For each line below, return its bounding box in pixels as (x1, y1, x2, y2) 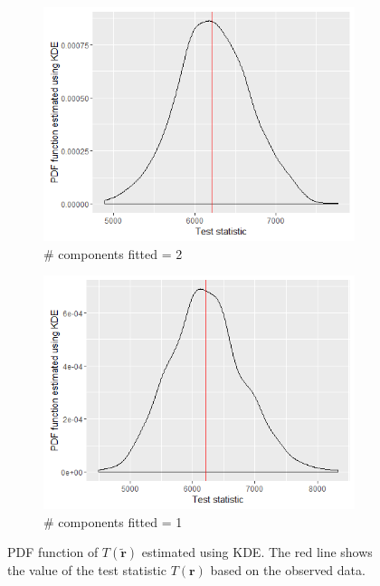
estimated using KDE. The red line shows (141, 543, 373, 562)
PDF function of (7, 543, 99, 562)
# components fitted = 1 (43, 512, 183, 531)
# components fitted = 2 (43, 244, 183, 263)
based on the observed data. (210, 561, 366, 580)
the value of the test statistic (7, 561, 166, 580)
